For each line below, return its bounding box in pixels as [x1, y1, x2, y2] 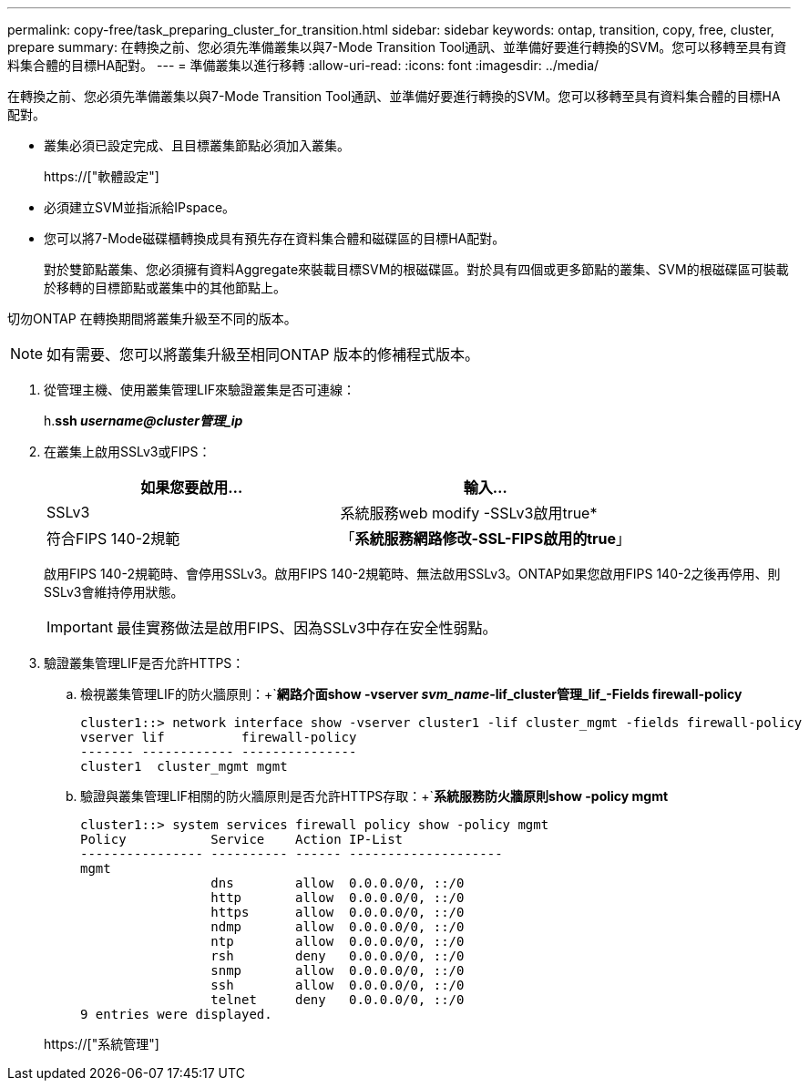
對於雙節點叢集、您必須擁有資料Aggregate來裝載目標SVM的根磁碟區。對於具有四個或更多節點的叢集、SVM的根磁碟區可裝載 [44, 262, 789, 277]
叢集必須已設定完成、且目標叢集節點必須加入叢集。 [44, 138, 350, 153]
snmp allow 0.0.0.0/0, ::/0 [210, 963, 465, 978]
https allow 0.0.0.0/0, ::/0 [210, 905, 465, 919]
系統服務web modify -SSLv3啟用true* [340, 504, 598, 522]
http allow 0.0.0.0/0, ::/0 [210, 890, 465, 905]
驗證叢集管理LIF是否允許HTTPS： [44, 655, 245, 671]
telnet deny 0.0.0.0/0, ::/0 [210, 992, 465, 1007]
